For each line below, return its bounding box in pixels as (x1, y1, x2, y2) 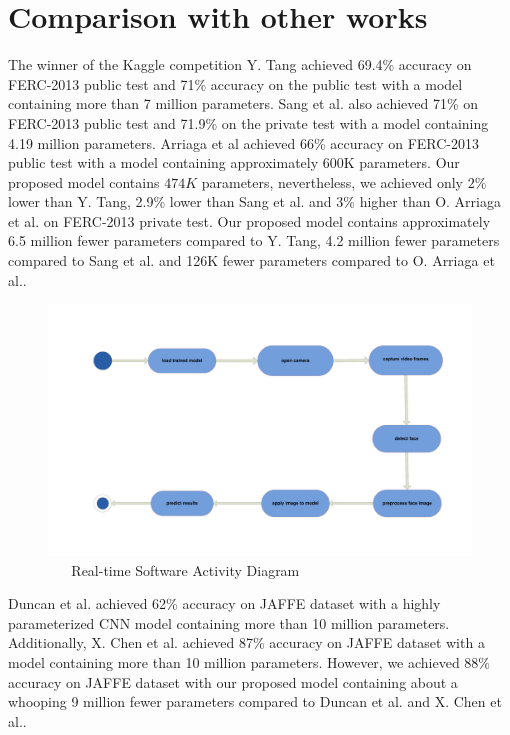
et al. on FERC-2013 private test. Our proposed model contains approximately (8, 210, 491, 231)
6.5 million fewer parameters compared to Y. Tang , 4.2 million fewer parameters (8, 230, 500, 251)
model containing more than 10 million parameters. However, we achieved (8, 651, 460, 672)
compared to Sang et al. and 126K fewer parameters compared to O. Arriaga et (8, 250, 495, 271)
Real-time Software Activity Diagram (71, 559, 300, 580)
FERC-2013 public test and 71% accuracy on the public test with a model (8, 73, 463, 94)
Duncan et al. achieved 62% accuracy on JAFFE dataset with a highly (8, 593, 441, 614)
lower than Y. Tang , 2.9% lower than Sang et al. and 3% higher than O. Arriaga (8, 191, 501, 212)
